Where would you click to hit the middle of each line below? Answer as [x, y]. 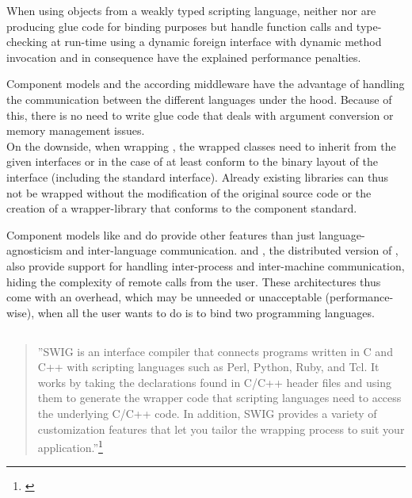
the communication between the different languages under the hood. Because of [199, 99]
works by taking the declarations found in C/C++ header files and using [214, 382]
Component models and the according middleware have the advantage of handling [206, 84]
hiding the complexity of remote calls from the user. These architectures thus [194, 281]
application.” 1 [70, 446]
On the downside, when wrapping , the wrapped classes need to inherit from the [201, 146]
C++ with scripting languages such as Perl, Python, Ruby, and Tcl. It [208, 367]
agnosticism [34, 250]
